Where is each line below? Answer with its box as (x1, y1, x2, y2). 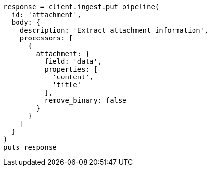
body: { (11, 19, 40, 26)
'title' (53, 81, 82, 89)
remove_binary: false (44, 96, 126, 104)
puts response (3, 143, 57, 151)
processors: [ (19, 34, 73, 42)
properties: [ (44, 65, 98, 73)
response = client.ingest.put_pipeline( (3, 3, 159, 11)
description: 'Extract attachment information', (19, 26, 209, 34)
